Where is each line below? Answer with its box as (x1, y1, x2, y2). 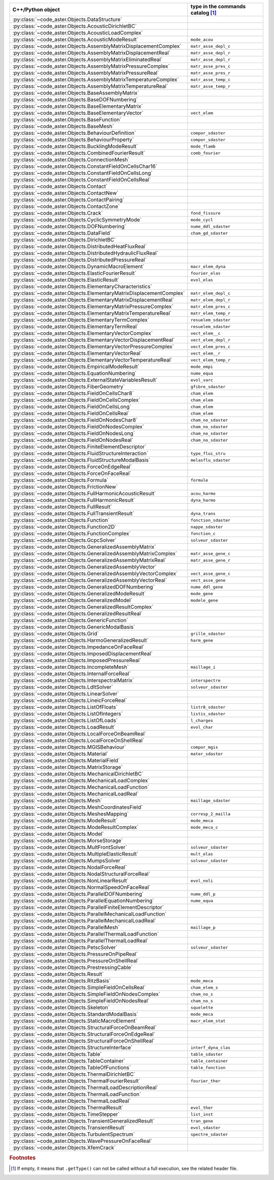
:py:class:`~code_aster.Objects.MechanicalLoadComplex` (12, 777, 150, 784)
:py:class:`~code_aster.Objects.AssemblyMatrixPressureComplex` (12, 63, 170, 70)
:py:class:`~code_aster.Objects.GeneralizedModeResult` (12, 590, 146, 597)
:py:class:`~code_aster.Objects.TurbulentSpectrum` (12, 1131, 135, 1138)
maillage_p (190, 925, 216, 930)
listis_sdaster (190, 711, 226, 717)
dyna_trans (190, 511, 216, 516)
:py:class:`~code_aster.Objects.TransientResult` (12, 1124, 126, 1131)
